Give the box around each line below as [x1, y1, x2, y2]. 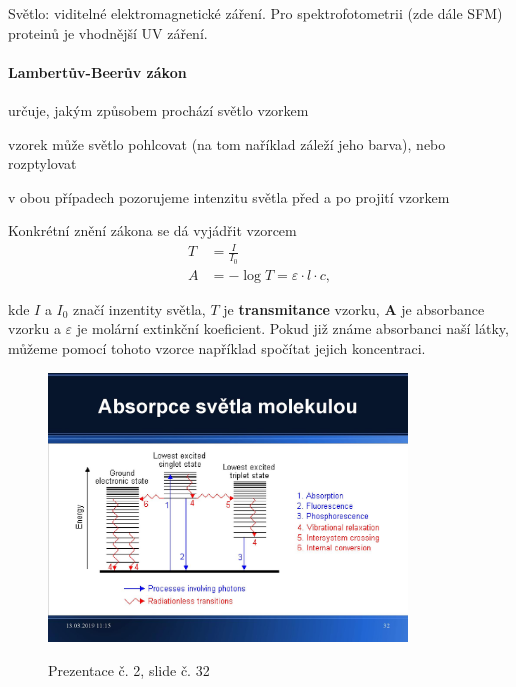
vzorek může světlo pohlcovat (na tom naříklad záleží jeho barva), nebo [8, 133, 446, 154]
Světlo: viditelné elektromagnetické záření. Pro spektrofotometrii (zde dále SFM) [8, 3, 503, 23]
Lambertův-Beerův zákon [8, 61, 187, 82]
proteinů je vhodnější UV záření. [8, 22, 208, 43]
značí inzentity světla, [73, 298, 206, 319]
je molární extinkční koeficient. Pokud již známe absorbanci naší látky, [76, 318, 509, 339]
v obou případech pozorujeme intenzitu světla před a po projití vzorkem [8, 186, 450, 207]
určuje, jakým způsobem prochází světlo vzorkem [8, 99, 309, 120]
